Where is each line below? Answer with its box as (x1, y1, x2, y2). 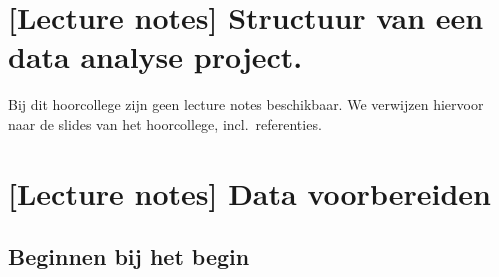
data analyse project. (8, 36, 303, 77)
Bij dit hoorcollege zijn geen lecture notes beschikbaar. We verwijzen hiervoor (8, 94, 484, 115)
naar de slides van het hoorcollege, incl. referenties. (8, 113, 322, 134)
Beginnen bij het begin (8, 241, 250, 272)
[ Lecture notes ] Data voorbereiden (8, 172, 491, 213)
